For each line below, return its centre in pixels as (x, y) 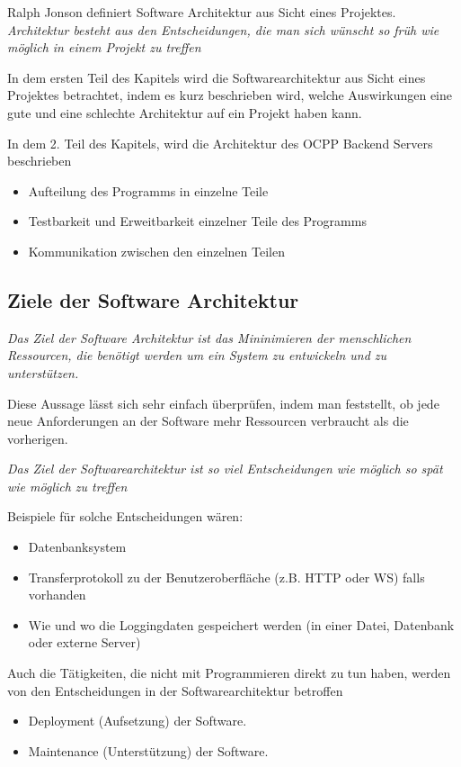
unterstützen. (43, 372)
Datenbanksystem (77, 547)
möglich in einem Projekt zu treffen (104, 47)
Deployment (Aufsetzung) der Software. (137, 721)
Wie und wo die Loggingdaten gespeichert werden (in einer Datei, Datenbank (241, 624)
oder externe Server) (84, 642)
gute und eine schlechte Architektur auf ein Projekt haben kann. (185, 112)
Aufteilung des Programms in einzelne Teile (148, 190)
